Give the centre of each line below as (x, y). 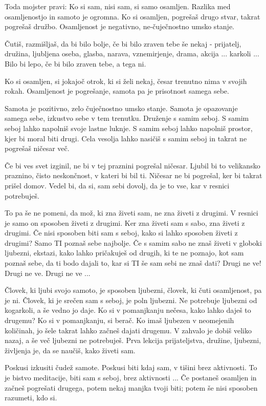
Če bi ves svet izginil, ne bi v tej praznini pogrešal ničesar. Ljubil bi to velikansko (132, 165)
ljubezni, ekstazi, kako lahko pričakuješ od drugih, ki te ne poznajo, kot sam (124, 253)
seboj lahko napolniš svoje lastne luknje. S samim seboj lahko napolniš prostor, (129, 128)
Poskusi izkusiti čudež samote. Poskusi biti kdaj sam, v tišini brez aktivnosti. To (131, 367)
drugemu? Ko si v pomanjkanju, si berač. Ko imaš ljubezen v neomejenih (119, 320)
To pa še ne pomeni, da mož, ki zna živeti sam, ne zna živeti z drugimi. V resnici (131, 213)
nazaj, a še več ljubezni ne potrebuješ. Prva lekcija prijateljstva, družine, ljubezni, (133, 340)
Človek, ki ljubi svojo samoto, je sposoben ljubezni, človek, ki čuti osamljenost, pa (133, 290)
